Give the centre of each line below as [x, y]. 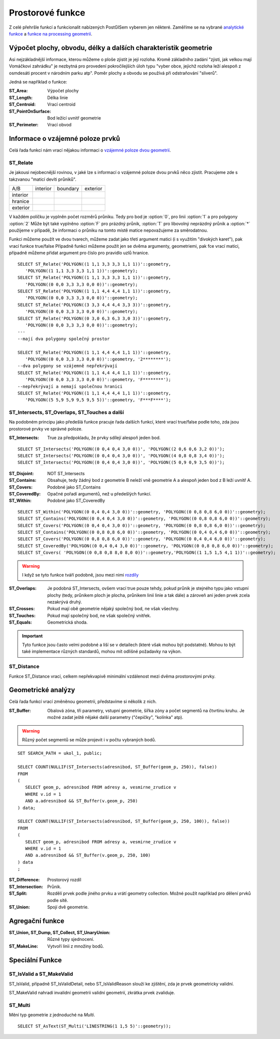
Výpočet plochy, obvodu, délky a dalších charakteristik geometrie [111, 48]
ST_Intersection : [26, 886]
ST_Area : [18, 91]
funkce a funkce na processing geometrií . [50, 34]
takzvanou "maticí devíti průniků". [43, 179]
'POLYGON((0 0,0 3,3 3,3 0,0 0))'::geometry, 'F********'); [98, 380]
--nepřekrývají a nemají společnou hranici [70, 386]
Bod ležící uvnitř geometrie [74, 118]
